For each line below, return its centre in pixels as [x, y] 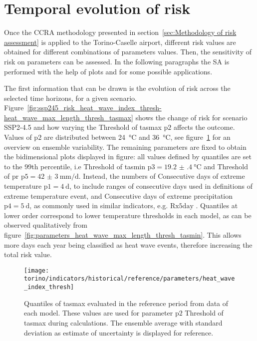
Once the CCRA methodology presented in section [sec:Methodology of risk [120, 32]
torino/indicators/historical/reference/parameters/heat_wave [129, 279]
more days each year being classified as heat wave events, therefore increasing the [128, 244]
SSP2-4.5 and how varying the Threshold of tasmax [83, 127]
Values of [18, 137]
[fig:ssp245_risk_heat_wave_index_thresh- [94, 108]
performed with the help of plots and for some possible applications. [108, 71]
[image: [37, 270]
